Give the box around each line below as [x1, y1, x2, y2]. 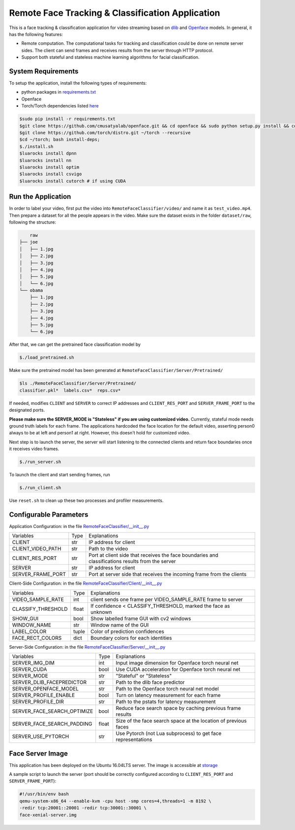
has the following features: [9, 31, 63, 37]
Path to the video [88, 545, 128, 552]
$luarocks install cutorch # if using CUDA [19, 178, 126, 184]
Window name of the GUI [90, 621, 149, 628]
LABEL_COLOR [12, 628, 47, 635]
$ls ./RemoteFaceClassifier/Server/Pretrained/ [19, 381, 136, 386]
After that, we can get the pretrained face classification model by [9, 341, 141, 347]
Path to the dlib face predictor [116, 679, 185, 686]
